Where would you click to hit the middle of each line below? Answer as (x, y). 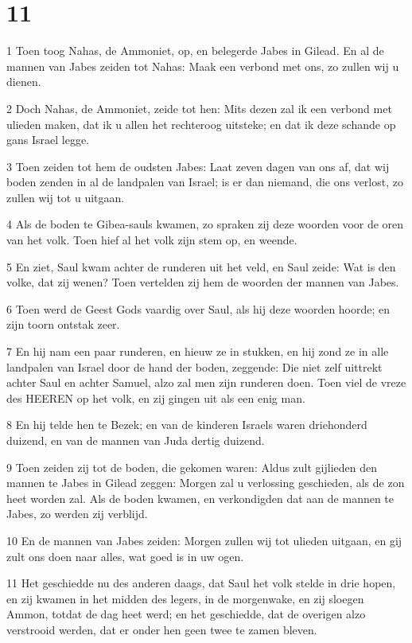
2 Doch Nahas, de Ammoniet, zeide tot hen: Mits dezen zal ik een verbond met (199, 108)
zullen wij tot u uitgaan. (66, 197)
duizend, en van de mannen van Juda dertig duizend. (136, 440)
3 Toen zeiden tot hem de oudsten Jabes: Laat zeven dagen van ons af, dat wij (198, 166)
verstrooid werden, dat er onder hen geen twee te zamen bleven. (162, 629)
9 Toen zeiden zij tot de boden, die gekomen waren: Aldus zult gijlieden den (192, 467)
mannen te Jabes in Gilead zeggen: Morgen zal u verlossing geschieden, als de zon (206, 483)
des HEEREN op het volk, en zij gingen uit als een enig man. (156, 397)
